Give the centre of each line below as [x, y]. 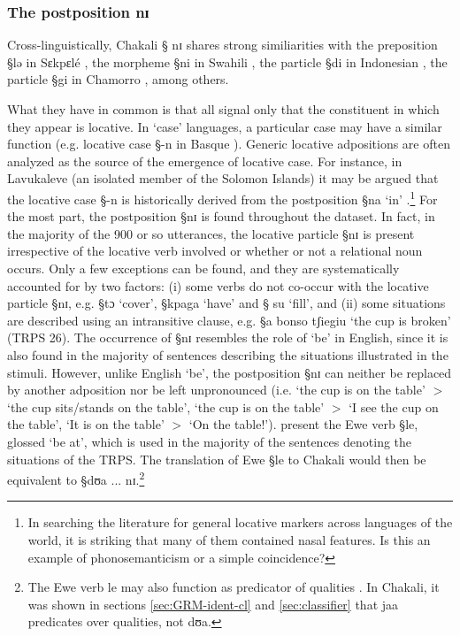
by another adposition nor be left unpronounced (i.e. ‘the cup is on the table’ [216, 390]
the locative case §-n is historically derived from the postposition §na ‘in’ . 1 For [222, 197]
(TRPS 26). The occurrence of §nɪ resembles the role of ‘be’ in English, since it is [228, 337]
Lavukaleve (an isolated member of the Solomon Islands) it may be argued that [223, 178]
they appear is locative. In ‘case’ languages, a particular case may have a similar [225, 126]
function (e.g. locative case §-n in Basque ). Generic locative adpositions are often [229, 144]
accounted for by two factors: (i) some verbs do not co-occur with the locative [218, 285]
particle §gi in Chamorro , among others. [118, 79]
